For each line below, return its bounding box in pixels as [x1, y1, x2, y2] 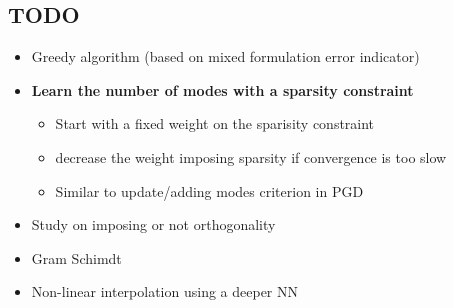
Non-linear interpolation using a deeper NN [31, 281, 299, 302]
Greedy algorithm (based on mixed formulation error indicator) [31, 46, 420, 67]
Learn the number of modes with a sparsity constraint [31, 79, 414, 100]
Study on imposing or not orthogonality [31, 214, 276, 235]
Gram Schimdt [31, 247, 122, 268]
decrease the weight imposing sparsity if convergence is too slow [55, 146, 447, 167]
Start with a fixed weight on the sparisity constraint [55, 113, 375, 134]
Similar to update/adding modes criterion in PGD [55, 180, 364, 201]
